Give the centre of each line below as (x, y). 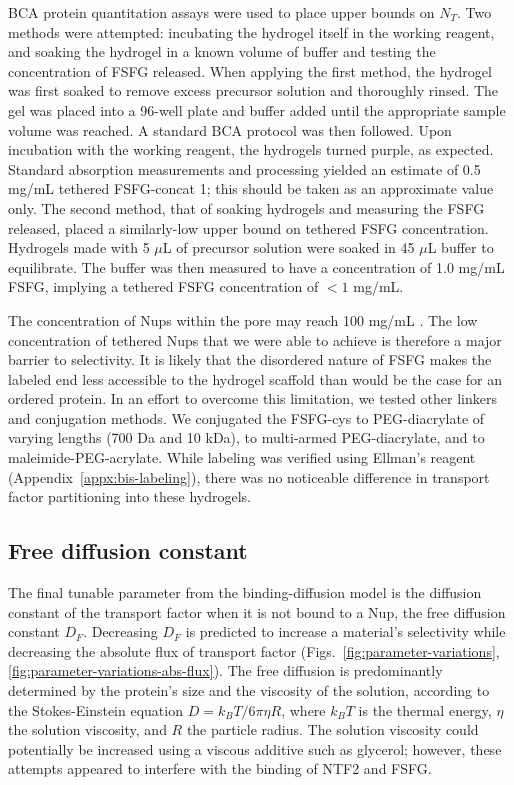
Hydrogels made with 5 (79, 247)
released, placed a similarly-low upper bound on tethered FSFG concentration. (248, 227)
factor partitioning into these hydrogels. (129, 496)
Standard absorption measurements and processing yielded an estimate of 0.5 (244, 168)
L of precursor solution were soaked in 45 (288, 247)
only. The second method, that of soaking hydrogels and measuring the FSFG (246, 207)
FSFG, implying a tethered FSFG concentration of (163, 286)
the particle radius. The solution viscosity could (332, 729)
